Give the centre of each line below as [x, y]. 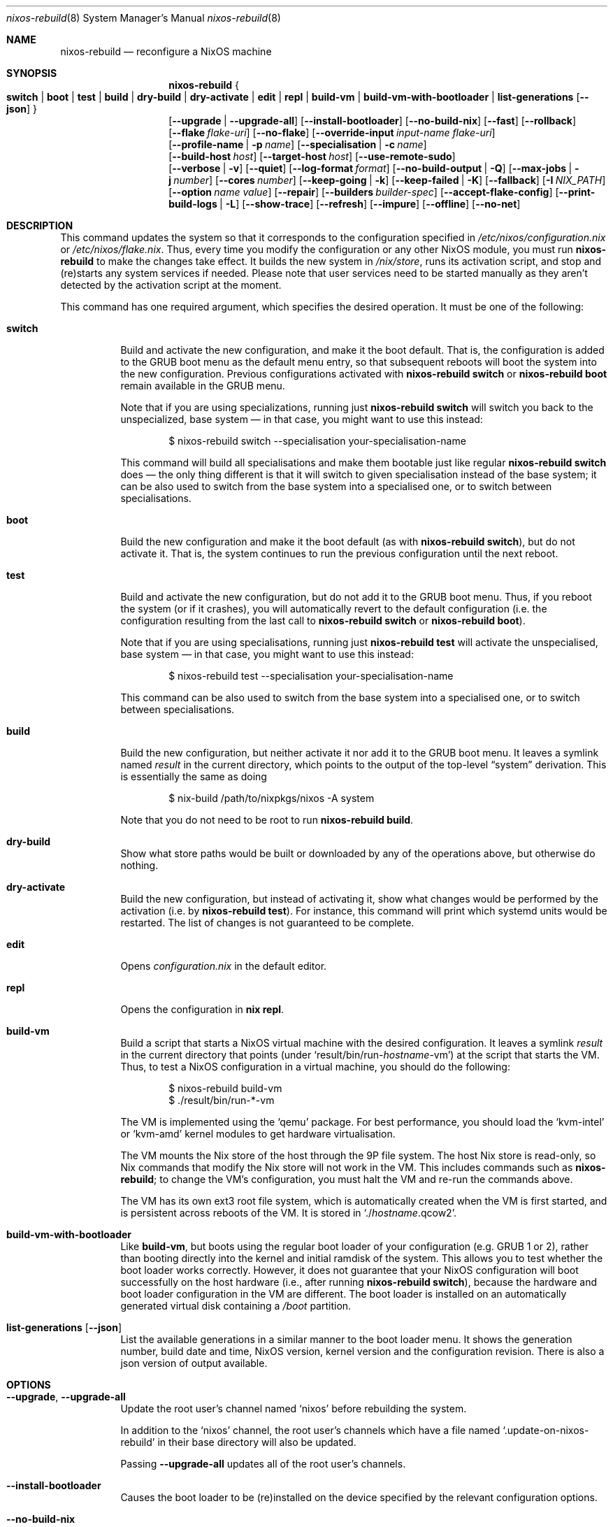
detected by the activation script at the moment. [171, 285]
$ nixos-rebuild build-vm [225, 1088]
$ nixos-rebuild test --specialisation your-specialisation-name [311, 676]
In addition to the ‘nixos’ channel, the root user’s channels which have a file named [310, 1430]
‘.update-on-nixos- [546, 1430]
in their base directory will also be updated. [257, 1442]
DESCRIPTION [40, 225]
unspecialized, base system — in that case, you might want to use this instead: [302, 419]
